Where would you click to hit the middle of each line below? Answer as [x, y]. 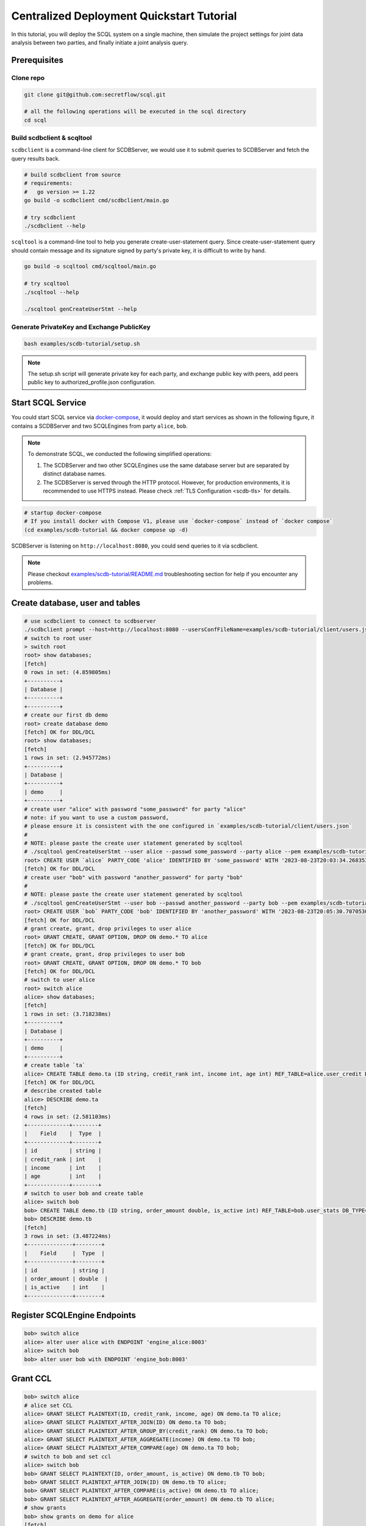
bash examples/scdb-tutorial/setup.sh [82, 344]
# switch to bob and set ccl [68, 1456]
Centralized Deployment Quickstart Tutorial [124, 16]
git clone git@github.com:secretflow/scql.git [95, 94]
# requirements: [48, 183]
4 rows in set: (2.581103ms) [68, 1116]
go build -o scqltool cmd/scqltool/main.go [90, 266]
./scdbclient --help [55, 226]
